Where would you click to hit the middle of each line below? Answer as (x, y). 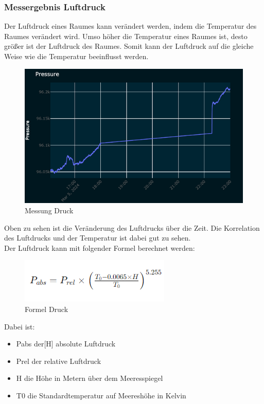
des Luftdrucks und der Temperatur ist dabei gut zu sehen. (98, 238)
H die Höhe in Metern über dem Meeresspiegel (90, 378)
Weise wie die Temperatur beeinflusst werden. (76, 56)
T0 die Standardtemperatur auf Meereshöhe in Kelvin (101, 395)
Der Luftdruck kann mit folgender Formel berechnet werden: (100, 247)
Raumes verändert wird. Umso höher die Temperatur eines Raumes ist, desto (126, 36)
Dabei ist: (20, 326)
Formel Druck (47, 309)
